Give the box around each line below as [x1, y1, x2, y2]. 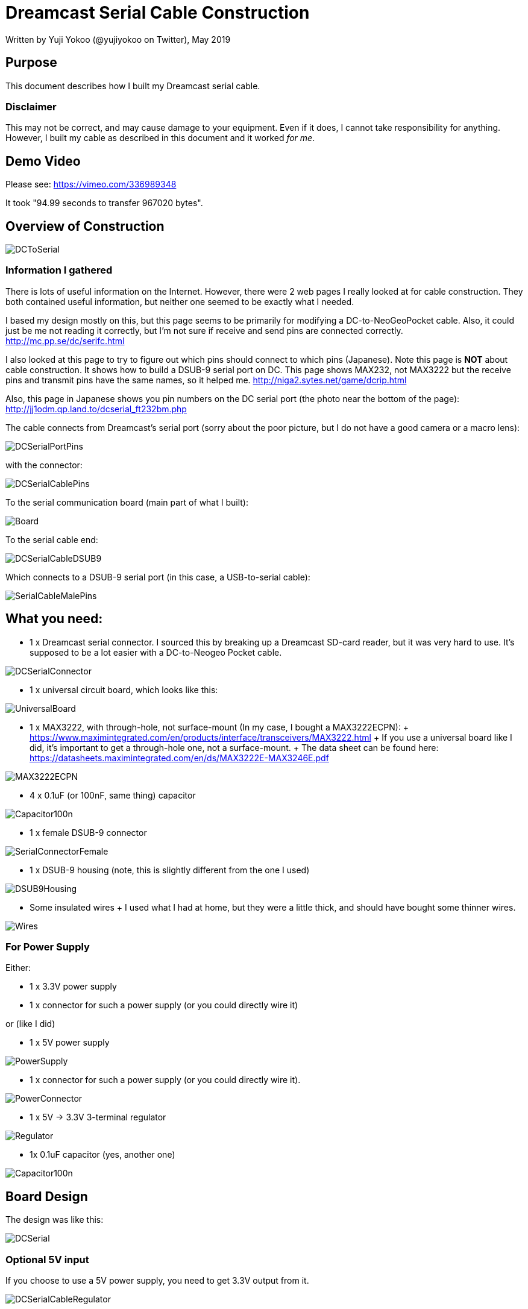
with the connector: [5, 459, 83, 470]
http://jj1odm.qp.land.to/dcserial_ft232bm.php [5, 403, 187, 414]
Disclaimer [5, 100, 57, 113]
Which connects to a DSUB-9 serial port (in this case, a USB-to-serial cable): [5, 571, 310, 582]
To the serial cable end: [5, 534, 98, 545]
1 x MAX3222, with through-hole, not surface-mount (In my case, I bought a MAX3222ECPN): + [30, 721, 409, 732]
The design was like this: [5, 1214, 104, 1225]
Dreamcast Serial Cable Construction [5, 2, 310, 23]
